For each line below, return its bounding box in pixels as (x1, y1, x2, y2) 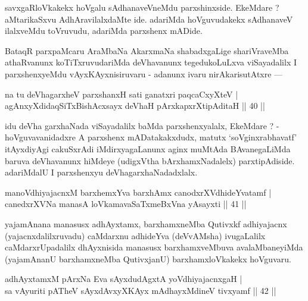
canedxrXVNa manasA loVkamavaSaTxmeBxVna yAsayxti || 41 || (5, 197, 247, 210)
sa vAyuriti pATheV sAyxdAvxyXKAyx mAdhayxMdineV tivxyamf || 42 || (5, 284, 276, 296)
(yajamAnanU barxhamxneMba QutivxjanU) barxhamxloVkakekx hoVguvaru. (5, 252, 291, 265)
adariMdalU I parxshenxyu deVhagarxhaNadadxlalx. (5, 166, 198, 178)
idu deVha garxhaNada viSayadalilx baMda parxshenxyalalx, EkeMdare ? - (5, 119, 279, 131)
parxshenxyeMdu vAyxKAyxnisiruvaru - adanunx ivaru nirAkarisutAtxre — (5, 67, 283, 80)
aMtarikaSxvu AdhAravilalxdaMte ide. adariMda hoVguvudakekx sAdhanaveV (5, 12, 293, 25)
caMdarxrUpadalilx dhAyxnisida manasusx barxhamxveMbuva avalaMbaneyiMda (5, 241, 303, 253)
